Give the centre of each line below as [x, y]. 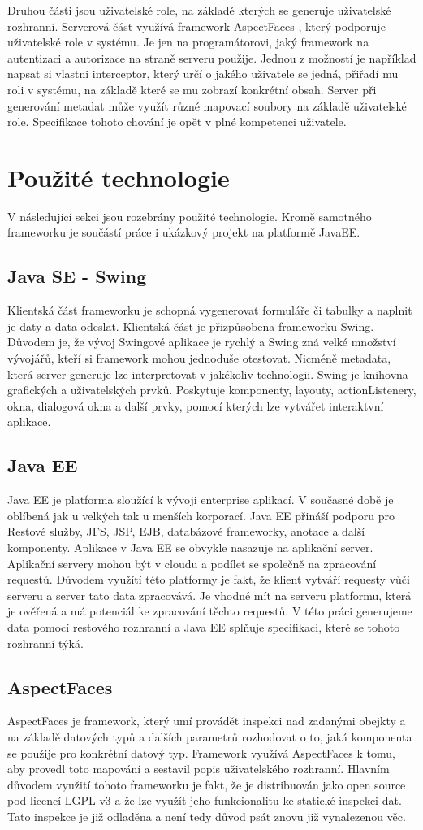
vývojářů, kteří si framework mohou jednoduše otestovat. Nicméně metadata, [199, 358]
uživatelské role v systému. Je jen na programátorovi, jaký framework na [188, 42]
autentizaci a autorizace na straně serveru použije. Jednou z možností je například [212, 57]
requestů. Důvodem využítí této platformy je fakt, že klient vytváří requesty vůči [209, 579]
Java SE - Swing [77, 276]
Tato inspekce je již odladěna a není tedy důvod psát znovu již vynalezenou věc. [207, 816]
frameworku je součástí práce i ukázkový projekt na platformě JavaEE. [184, 232]
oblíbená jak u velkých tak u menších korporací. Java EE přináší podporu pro [201, 515]
